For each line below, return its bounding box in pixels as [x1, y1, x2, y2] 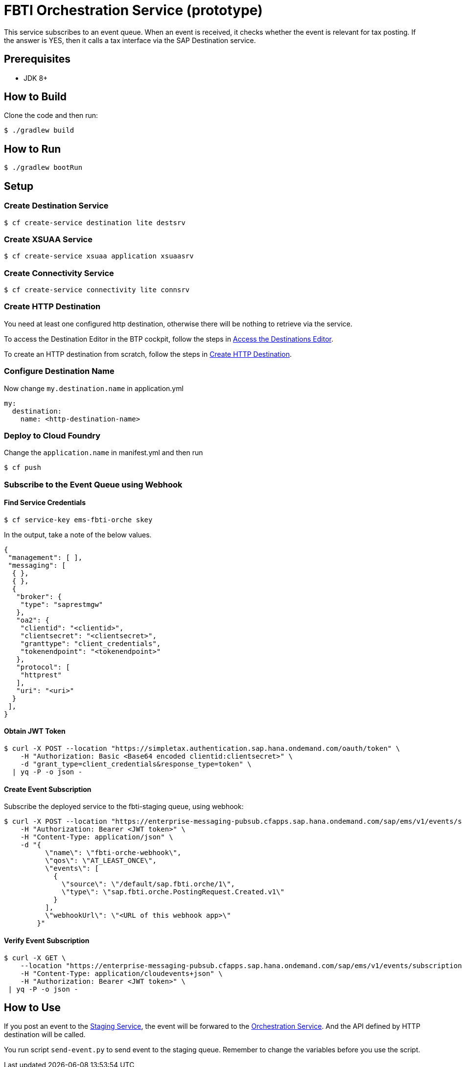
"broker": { [16, 592, 62, 601]
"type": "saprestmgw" [20, 600, 103, 608]
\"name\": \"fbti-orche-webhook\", [45, 849, 182, 857]
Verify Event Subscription [4, 936, 90, 945]
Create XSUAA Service [4, 234, 92, 244]
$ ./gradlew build [4, 126, 74, 135]
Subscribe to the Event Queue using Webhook [4, 479, 183, 489]
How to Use [4, 1001, 61, 1014]
